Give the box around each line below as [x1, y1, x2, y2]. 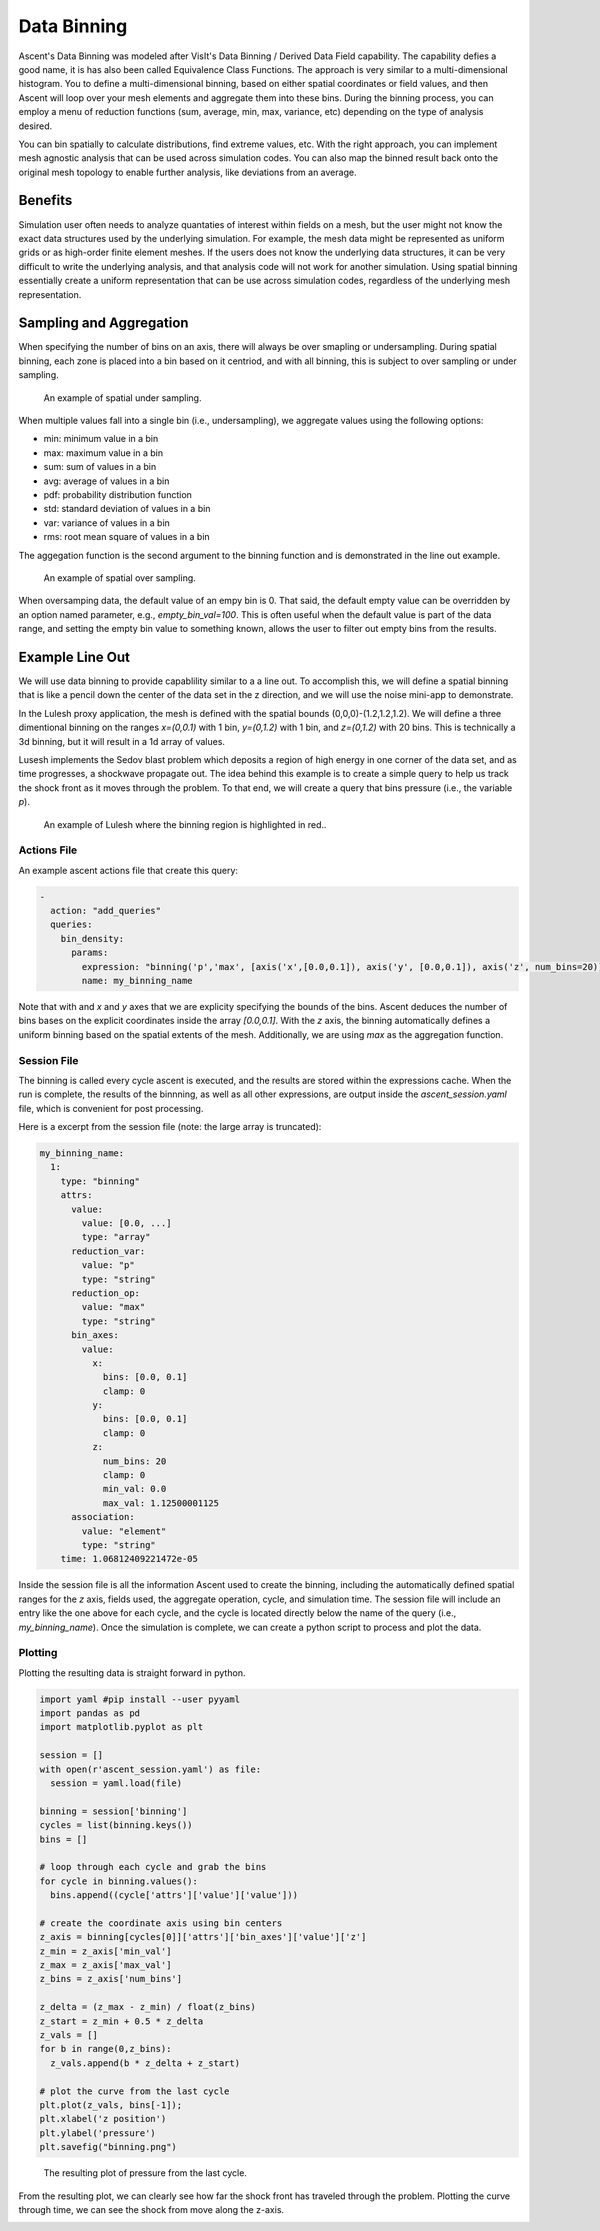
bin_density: [60, 933, 125, 944]
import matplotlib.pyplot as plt [39, 1721, 204, 1733]
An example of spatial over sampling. [43, 571, 197, 584]
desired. [18, 120, 53, 132]
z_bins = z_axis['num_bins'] [39, 1973, 183, 1985]
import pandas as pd [39, 1708, 140, 1719]
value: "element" [81, 1525, 167, 1537]
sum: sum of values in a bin [43, 461, 157, 473]
